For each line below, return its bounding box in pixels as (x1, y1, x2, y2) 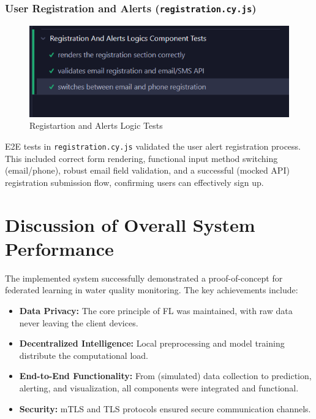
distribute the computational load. (19, 348, 148, 361)
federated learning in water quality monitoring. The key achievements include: (5, 283, 298, 296)
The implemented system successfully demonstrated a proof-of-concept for (5, 271, 283, 284)
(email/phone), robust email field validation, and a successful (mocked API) (5, 164, 290, 177)
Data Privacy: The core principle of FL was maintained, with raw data (19, 304, 293, 317)
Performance (5, 236, 114, 261)
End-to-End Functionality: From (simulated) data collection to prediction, (19, 369, 312, 382)
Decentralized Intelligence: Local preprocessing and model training (19, 337, 285, 350)
